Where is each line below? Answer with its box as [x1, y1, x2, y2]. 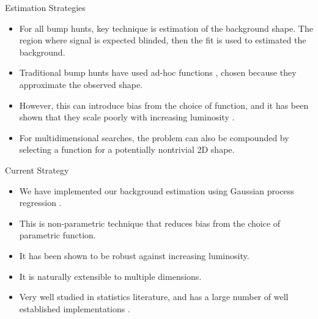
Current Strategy [5, 163, 69, 176]
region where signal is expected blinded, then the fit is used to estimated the [19, 34, 306, 46]
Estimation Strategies [5, 1, 86, 13]
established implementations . [19, 302, 130, 315]
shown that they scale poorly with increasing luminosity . [19, 111, 235, 123]
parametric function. [19, 229, 96, 241]
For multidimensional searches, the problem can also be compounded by [19, 131, 289, 144]
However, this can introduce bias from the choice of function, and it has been [19, 98, 309, 111]
